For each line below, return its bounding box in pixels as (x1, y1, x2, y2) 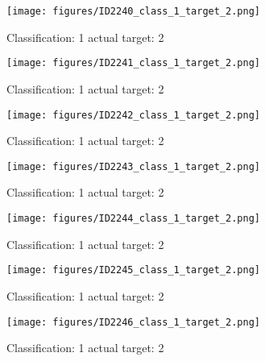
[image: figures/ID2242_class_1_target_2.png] (6, 109, 260, 121)
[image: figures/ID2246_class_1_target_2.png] (6, 316, 260, 328)
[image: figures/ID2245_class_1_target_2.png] (6, 264, 260, 276)
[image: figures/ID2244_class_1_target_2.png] (6, 213, 260, 224)
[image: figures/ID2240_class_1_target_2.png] (6, 6, 260, 17)
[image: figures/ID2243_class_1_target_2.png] (6, 160, 260, 172)
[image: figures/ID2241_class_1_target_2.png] (6, 57, 260, 69)
